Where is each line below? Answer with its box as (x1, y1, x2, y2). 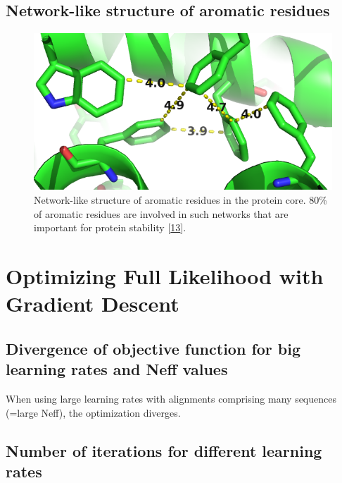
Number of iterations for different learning (6, 439, 322, 461)
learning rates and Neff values (6, 358, 228, 380)
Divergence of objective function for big (6, 337, 301, 359)
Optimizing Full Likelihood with (6, 262, 324, 291)
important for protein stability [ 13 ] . (34, 220, 186, 235)
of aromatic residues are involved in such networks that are (34, 206, 289, 221)
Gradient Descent (6, 289, 179, 318)
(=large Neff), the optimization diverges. (6, 405, 181, 420)
